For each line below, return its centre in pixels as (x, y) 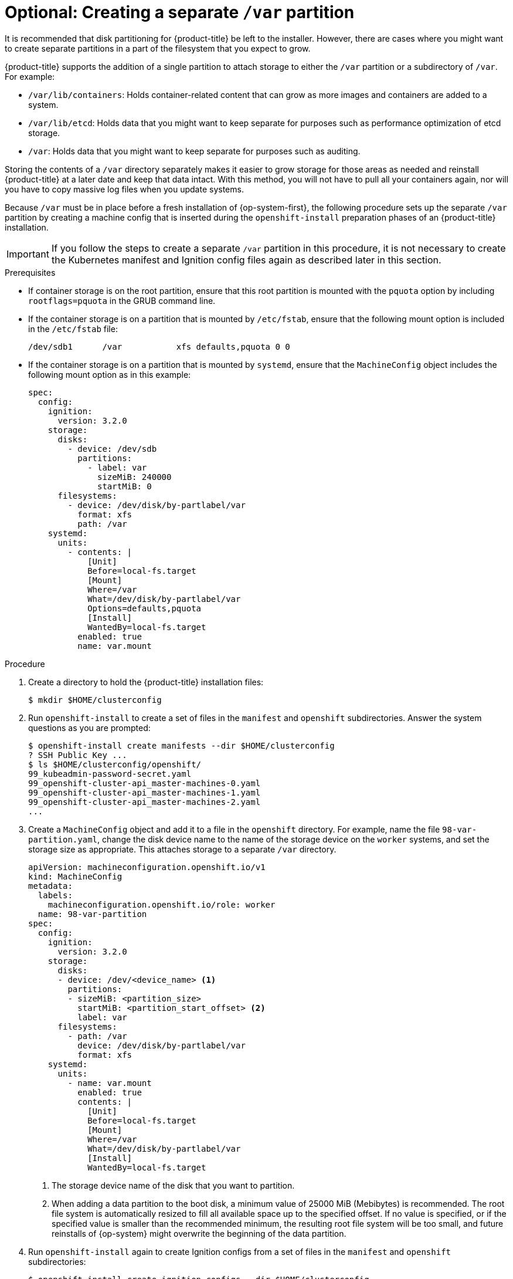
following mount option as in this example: (110, 374)
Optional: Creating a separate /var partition (180, 12)
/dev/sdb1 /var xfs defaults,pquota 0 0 (159, 346)
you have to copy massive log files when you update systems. (124, 189)
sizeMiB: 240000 (135, 477)
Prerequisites (30, 272)
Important (28, 254)
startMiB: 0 (125, 486)
